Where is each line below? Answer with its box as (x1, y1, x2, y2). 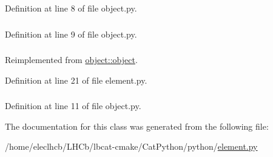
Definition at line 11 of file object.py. (5, 99, 141, 112)
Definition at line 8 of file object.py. (5, 2, 137, 14)
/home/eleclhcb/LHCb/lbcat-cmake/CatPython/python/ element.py (5, 140, 258, 153)
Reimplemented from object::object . (5, 53, 138, 66)
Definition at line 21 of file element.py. (5, 73, 147, 86)
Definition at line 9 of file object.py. (5, 27, 137, 40)
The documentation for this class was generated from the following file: (5, 119, 269, 132)
